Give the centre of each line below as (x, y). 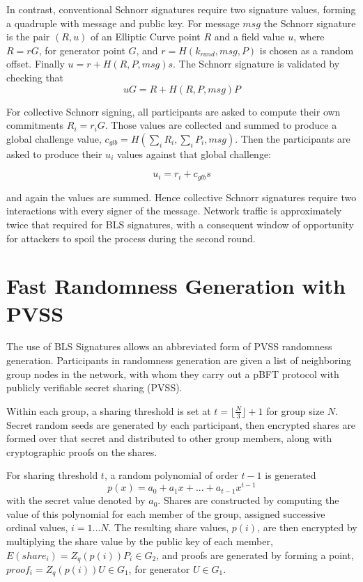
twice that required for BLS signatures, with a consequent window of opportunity (180, 224)
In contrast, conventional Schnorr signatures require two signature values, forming (181, 9)
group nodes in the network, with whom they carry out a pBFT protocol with (173, 373)
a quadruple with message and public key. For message (123, 23)
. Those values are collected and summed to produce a (221, 125)
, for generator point (82, 50)
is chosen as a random (307, 50)
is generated (291, 475)
